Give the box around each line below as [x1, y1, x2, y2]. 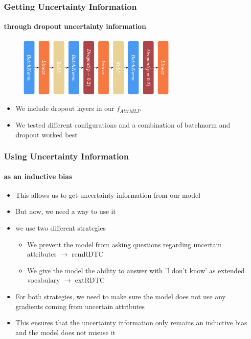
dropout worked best [15, 129, 78, 139]
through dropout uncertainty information [4, 21, 146, 31]
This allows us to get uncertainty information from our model [15, 189, 201, 200]
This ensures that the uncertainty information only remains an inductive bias [15, 317, 247, 328]
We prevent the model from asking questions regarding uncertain [27, 239, 222, 249]
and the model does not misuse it [15, 327, 115, 337]
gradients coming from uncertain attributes [15, 301, 145, 311]
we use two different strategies [15, 223, 106, 233]
